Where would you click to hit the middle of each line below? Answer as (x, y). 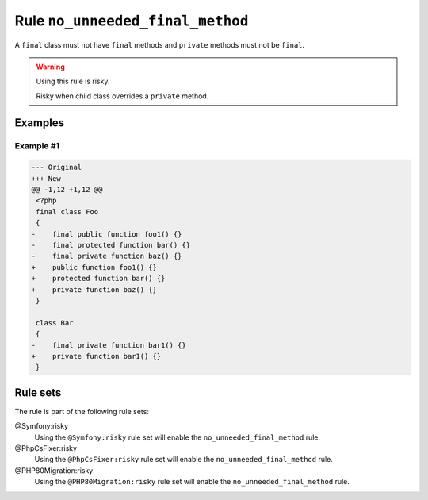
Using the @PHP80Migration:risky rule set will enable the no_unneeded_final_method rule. (192, 482)
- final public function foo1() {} (107, 234)
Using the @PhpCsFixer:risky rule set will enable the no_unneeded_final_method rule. (183, 460)
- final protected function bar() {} (111, 245)
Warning (50, 67)
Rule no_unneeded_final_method (132, 21)
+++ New (46, 178)
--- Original (57, 167)
